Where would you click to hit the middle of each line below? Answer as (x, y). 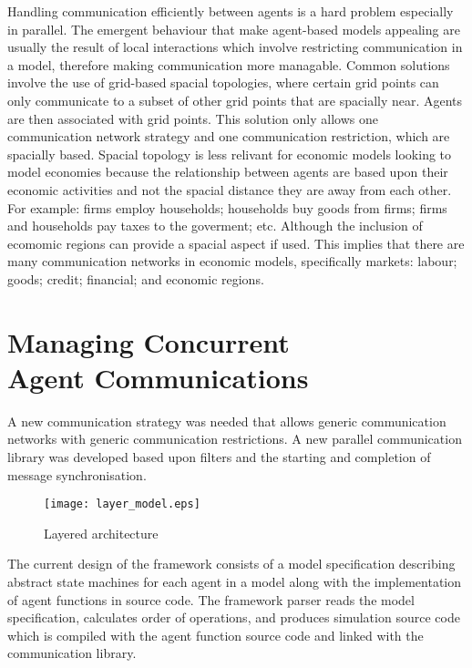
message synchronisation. (77, 474)
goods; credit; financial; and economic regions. (136, 278)
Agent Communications (158, 377)
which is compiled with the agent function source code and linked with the (215, 635)
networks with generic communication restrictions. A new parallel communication (235, 439)
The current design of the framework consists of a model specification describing (231, 564)
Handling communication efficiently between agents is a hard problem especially (231, 11)
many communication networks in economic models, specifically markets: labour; (232, 261)
